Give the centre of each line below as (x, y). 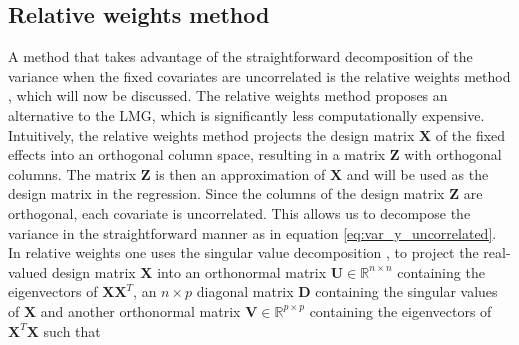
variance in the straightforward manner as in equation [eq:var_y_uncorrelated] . (252, 232)
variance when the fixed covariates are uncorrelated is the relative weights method (259, 75)
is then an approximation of (240, 173)
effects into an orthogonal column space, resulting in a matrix (197, 154)
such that (72, 330)
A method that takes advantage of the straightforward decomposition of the (240, 56)
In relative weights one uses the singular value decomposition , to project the (243, 252)
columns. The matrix (72, 173)
